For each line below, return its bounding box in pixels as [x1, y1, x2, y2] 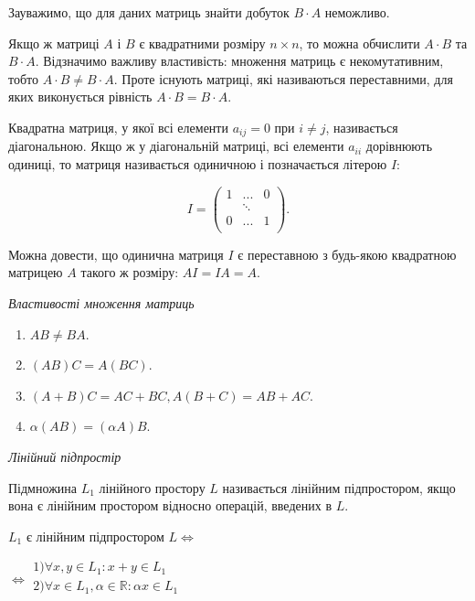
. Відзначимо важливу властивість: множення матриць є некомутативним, [35, 51, 444, 70]
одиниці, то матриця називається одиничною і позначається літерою [8, 155, 387, 174]
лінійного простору [99, 478, 206, 497]
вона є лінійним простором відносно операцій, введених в [8, 496, 332, 515]
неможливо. [324, 3, 390, 21]
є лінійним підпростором [26, 526, 164, 545]
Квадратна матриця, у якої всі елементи [8, 117, 228, 136]
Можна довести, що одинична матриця [8, 244, 224, 263]
